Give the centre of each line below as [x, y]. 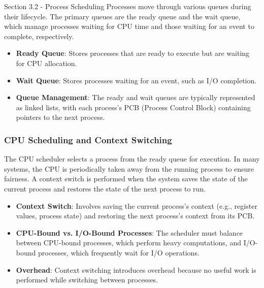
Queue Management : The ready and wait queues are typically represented [136, 97]
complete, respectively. [39, 36]
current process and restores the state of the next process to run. [105, 188]
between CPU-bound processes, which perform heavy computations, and [128, 243]
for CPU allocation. [46, 63]
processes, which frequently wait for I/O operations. [119, 252]
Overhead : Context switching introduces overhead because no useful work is [136, 269]
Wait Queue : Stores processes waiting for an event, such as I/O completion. [136, 80]
